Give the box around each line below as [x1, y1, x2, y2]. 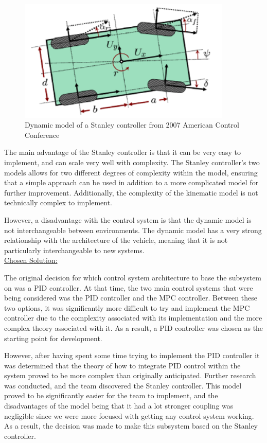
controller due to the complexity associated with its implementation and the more [4, 312, 262, 323]
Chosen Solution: [4, 255, 58, 265]
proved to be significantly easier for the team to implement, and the [4, 390, 218, 401]
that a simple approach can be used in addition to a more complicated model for [4, 177, 259, 188]
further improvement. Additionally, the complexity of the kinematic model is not [4, 187, 258, 198]
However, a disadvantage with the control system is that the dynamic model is [4, 214, 252, 225]
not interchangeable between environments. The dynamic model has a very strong [4, 224, 262, 235]
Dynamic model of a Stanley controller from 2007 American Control [25, 119, 239, 130]
